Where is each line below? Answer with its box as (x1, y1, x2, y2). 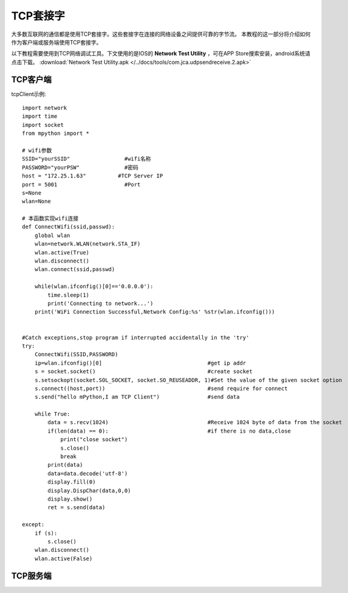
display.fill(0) (47, 479, 96, 485)
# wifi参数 (22, 146, 52, 154)
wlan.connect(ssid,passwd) (34, 266, 115, 273)
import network (22, 105, 67, 112)
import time (22, 113, 58, 120)
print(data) (47, 462, 83, 468)
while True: (34, 411, 70, 417)
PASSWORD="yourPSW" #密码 (22, 164, 139, 171)
